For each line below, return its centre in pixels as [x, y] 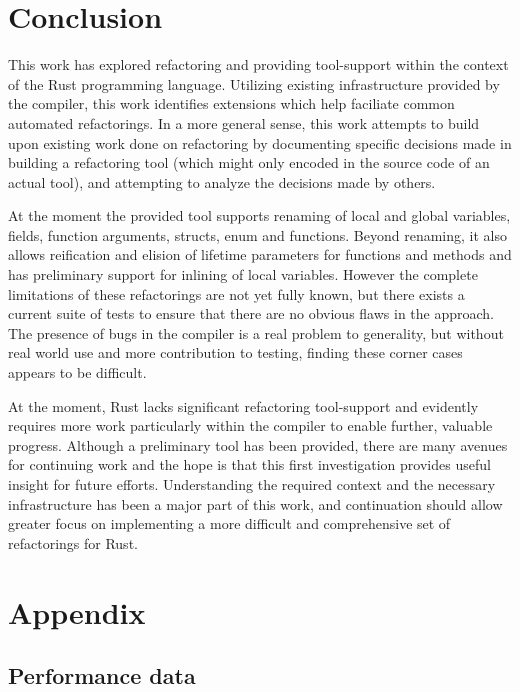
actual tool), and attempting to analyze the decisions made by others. [222, 181]
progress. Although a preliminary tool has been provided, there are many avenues [258, 444]
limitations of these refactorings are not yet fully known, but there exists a [236, 293]
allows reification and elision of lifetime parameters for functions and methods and [260, 254]
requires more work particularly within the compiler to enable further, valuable [250, 425]
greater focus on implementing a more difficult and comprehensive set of [229, 523]
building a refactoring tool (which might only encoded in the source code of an [249, 162]
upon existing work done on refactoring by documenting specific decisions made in [260, 142]
